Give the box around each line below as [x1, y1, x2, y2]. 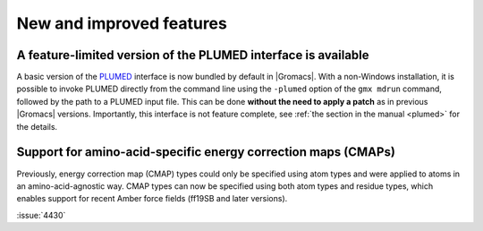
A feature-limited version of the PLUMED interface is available [16, 47, 370, 63]
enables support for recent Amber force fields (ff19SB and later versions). [16, 193, 288, 204]
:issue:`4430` [16, 210, 66, 220]
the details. [16, 121, 58, 132]
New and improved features [16, 13, 227, 33]
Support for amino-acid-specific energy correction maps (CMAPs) [16, 144, 395, 160]
